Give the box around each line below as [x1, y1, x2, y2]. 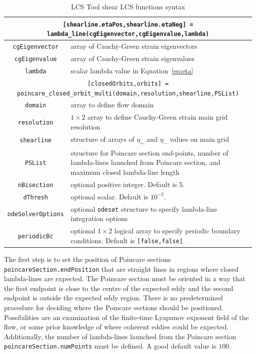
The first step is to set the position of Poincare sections [4, 254, 171, 264]
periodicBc [18, 232, 54, 240]
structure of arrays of [70, 133, 134, 144]
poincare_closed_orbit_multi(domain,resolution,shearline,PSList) [17, 90, 239, 97]
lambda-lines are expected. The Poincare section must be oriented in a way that [4, 273, 246, 284]
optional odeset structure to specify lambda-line [70, 203, 217, 214]
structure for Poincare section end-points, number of [70, 147, 228, 158]
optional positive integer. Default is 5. [70, 179, 185, 189]
